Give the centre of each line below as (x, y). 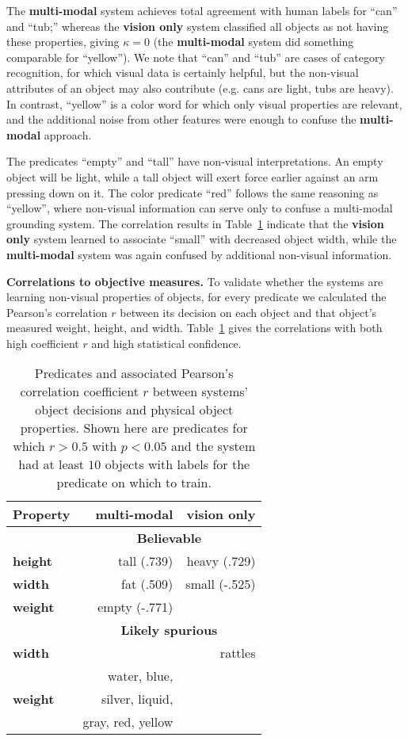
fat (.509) (147, 584)
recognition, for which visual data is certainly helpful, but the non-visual (183, 73)
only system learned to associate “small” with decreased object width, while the (202, 239)
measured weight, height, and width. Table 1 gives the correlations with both (194, 328)
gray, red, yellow (128, 722)
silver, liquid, (137, 699)
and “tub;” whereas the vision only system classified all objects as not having (198, 26)
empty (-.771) (135, 607)
